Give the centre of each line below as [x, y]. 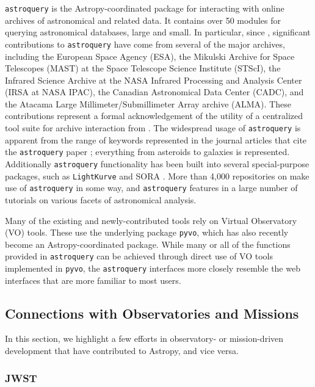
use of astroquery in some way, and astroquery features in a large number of [151, 188]
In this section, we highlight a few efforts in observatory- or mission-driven [144, 338]
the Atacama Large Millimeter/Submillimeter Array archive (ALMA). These [148, 103]
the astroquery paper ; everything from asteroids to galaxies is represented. [147, 152]
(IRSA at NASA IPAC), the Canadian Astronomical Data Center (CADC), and [154, 92]
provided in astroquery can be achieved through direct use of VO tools [139, 256]
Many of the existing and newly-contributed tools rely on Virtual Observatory [151, 220]
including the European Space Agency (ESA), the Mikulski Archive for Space [150, 56]
